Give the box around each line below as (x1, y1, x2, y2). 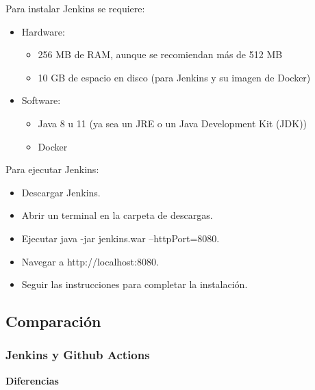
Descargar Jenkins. (21, 185, 101, 199)
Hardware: (21, 24, 65, 38)
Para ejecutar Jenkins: (5, 162, 99, 177)
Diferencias (5, 373, 59, 387)
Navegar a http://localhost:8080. (21, 254, 159, 268)
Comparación (5, 311, 101, 332)
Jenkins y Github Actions (5, 346, 150, 363)
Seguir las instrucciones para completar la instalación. (21, 277, 248, 291)
